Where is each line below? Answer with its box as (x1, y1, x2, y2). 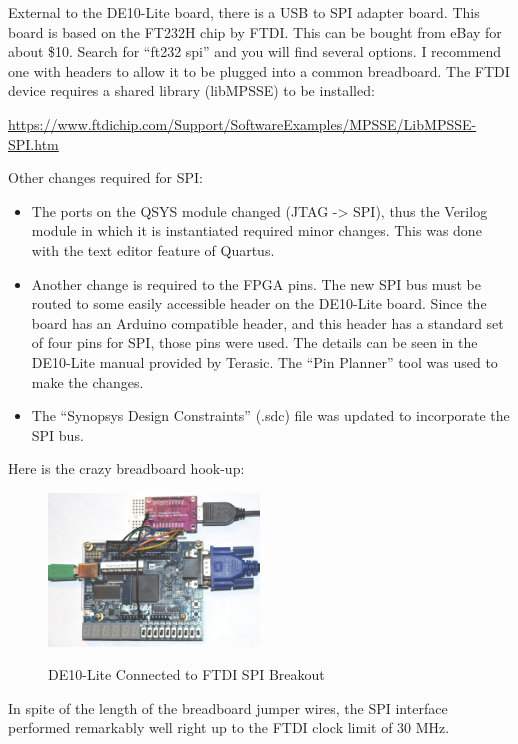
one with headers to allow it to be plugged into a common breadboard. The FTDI (8, 60, 510, 81)
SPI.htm (8, 133, 59, 154)
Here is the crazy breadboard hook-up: (8, 458, 245, 479)
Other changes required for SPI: (8, 167, 203, 188)
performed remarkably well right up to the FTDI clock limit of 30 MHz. (8, 717, 450, 738)
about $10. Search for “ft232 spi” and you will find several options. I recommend (8, 41, 502, 62)
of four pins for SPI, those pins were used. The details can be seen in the (31, 332, 478, 353)
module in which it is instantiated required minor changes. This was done (31, 220, 482, 241)
